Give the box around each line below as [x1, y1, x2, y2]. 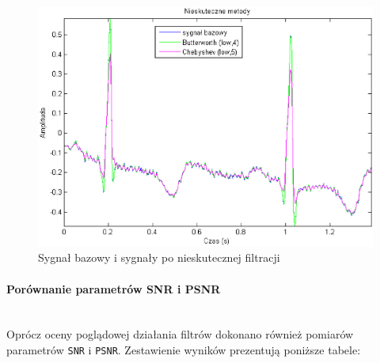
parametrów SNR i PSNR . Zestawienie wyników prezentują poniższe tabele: [6, 341, 361, 357]
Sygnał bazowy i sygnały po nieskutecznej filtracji [38, 249, 280, 266]
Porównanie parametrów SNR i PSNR [6, 280, 221, 297]
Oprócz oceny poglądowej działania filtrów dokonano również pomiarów [6, 326, 354, 342]
